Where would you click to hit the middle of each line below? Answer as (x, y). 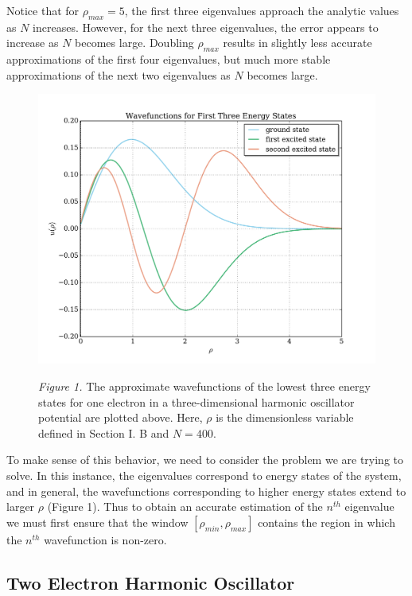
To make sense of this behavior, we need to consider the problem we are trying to (205, 460)
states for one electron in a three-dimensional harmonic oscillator (196, 401)
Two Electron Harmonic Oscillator (151, 582)
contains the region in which (326, 522)
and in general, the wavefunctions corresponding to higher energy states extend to (206, 491)
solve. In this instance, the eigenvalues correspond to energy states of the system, (204, 475)
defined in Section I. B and (104, 432)
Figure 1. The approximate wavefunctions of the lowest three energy (204, 386)
